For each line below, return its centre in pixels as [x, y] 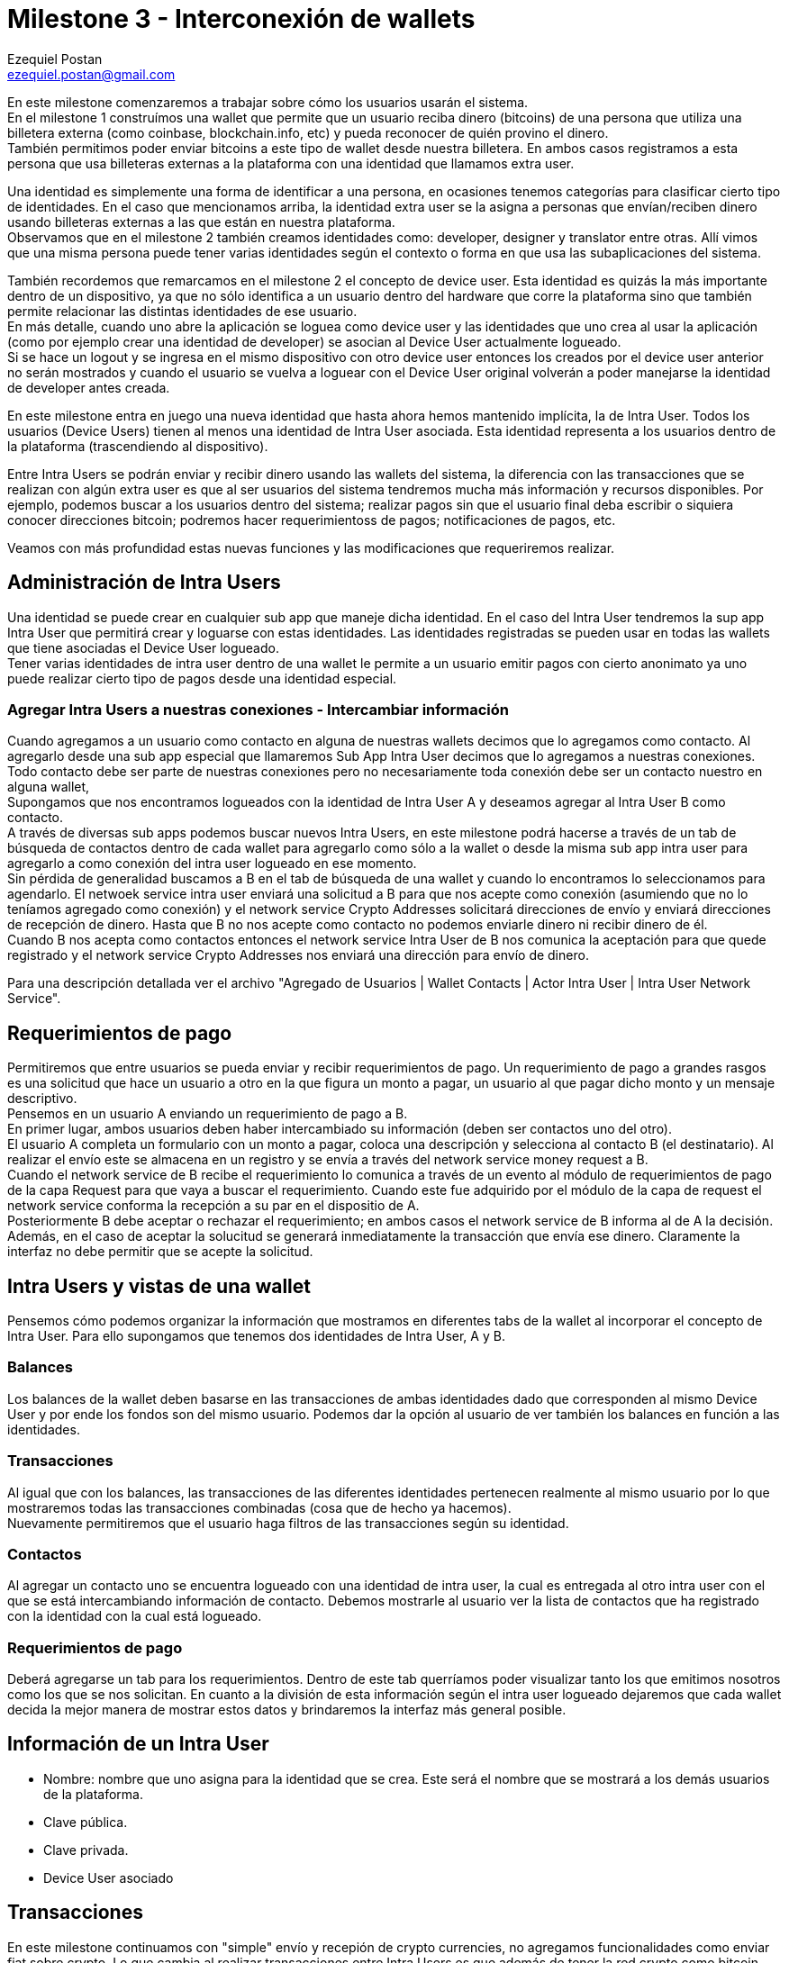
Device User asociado [109, 1877]
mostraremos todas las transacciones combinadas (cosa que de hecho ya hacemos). [259, 1507]
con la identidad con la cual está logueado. [135, 1616]
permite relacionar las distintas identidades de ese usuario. [182, 311]
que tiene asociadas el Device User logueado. [143, 647]
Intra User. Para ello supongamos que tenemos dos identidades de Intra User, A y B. [256, 1336]
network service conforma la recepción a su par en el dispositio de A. [213, 1206]
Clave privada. [86, 1850]
